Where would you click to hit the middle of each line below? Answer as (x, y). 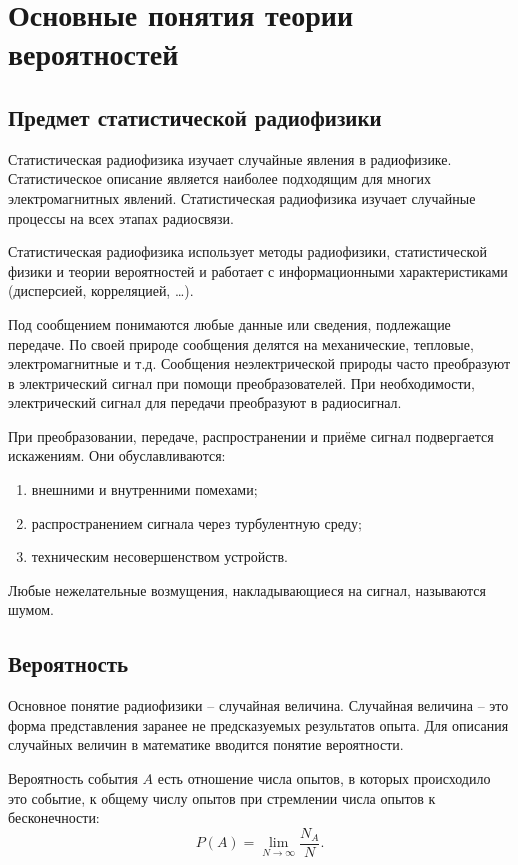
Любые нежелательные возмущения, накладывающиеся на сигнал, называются (247, 589)
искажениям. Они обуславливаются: (117, 455)
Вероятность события (73, 778)
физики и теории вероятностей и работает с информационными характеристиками (258, 270)
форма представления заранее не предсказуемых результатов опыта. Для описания (258, 724)
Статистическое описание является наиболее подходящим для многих (219, 178)
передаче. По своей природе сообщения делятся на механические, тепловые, (241, 343)
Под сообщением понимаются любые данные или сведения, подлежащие (229, 323)
